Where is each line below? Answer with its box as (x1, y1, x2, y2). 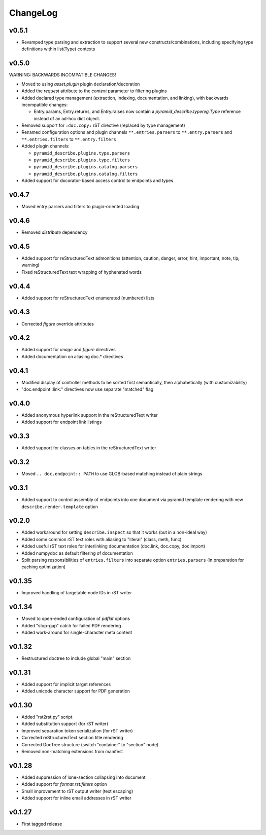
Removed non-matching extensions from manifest (21, 749, 123, 755)
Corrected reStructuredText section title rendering (21, 735, 123, 741)
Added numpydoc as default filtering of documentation (21, 550, 133, 556)
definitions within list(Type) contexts (21, 46, 96, 52)
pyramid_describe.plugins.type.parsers (33, 150, 130, 156)
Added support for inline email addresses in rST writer (21, 795, 132, 801)
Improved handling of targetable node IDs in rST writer (21, 590, 133, 596)
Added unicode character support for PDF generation (21, 688, 130, 694)
